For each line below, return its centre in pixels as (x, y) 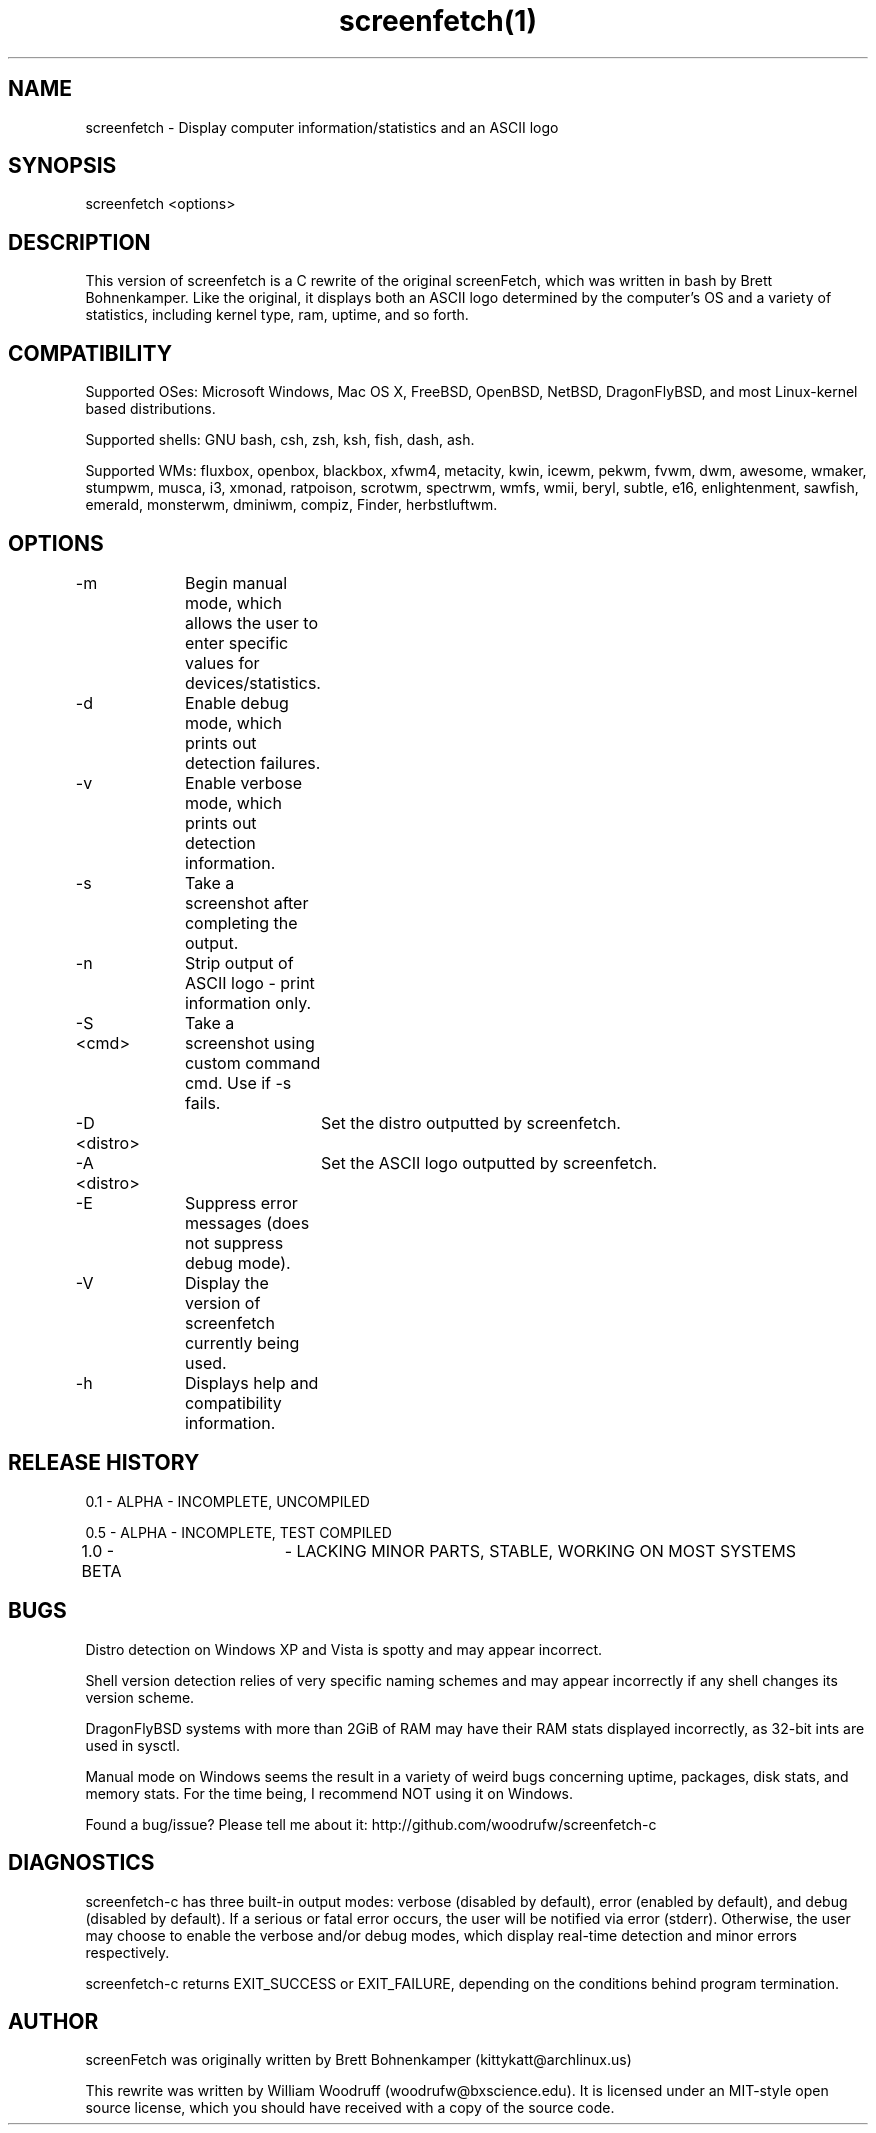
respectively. (127, 1952)
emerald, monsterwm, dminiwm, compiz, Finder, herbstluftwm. (291, 505)
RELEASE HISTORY (104, 1463)
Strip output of (239, 962)
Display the (226, 1282)
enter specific (236, 642)
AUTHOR (53, 2021)
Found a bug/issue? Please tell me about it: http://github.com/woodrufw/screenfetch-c (371, 1824)
